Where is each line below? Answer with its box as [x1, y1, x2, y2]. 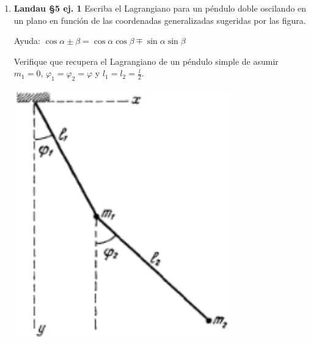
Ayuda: [13, 34, 40, 47]
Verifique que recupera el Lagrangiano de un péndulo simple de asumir [13, 54, 279, 67]
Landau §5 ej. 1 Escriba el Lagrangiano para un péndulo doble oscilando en [13, 2, 307, 14]
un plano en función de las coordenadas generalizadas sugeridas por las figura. [13, 13, 306, 26]
